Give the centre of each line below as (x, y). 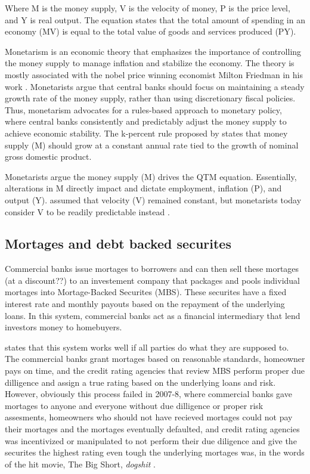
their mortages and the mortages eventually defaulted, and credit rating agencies (152, 429)
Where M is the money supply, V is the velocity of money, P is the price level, (148, 8)
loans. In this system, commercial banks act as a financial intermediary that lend (153, 315)
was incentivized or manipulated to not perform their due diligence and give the (151, 440)
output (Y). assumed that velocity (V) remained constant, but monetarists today (153, 199)
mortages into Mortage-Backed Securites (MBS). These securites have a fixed (146, 292)
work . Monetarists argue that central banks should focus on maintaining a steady (155, 86)
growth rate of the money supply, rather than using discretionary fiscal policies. (150, 98)
